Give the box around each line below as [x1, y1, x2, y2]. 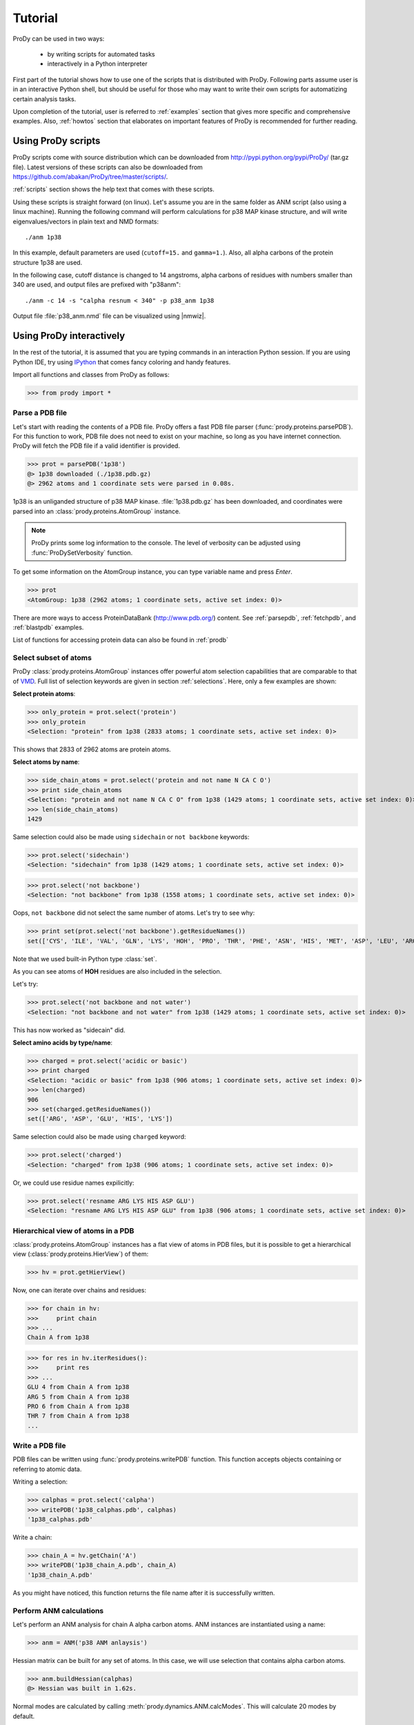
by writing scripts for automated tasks [47, 50, 155, 58]
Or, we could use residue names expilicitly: [12, 1179, 135, 1187]
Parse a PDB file [12, 408, 68, 417]
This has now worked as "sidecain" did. [12, 1025, 126, 1034]
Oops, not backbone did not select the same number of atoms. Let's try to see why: [12, 909, 255, 917]
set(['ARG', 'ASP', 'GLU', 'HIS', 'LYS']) [27, 1115, 173, 1123]
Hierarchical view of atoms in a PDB [12, 1225, 135, 1235]
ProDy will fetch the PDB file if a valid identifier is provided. [12, 442, 181, 450]
